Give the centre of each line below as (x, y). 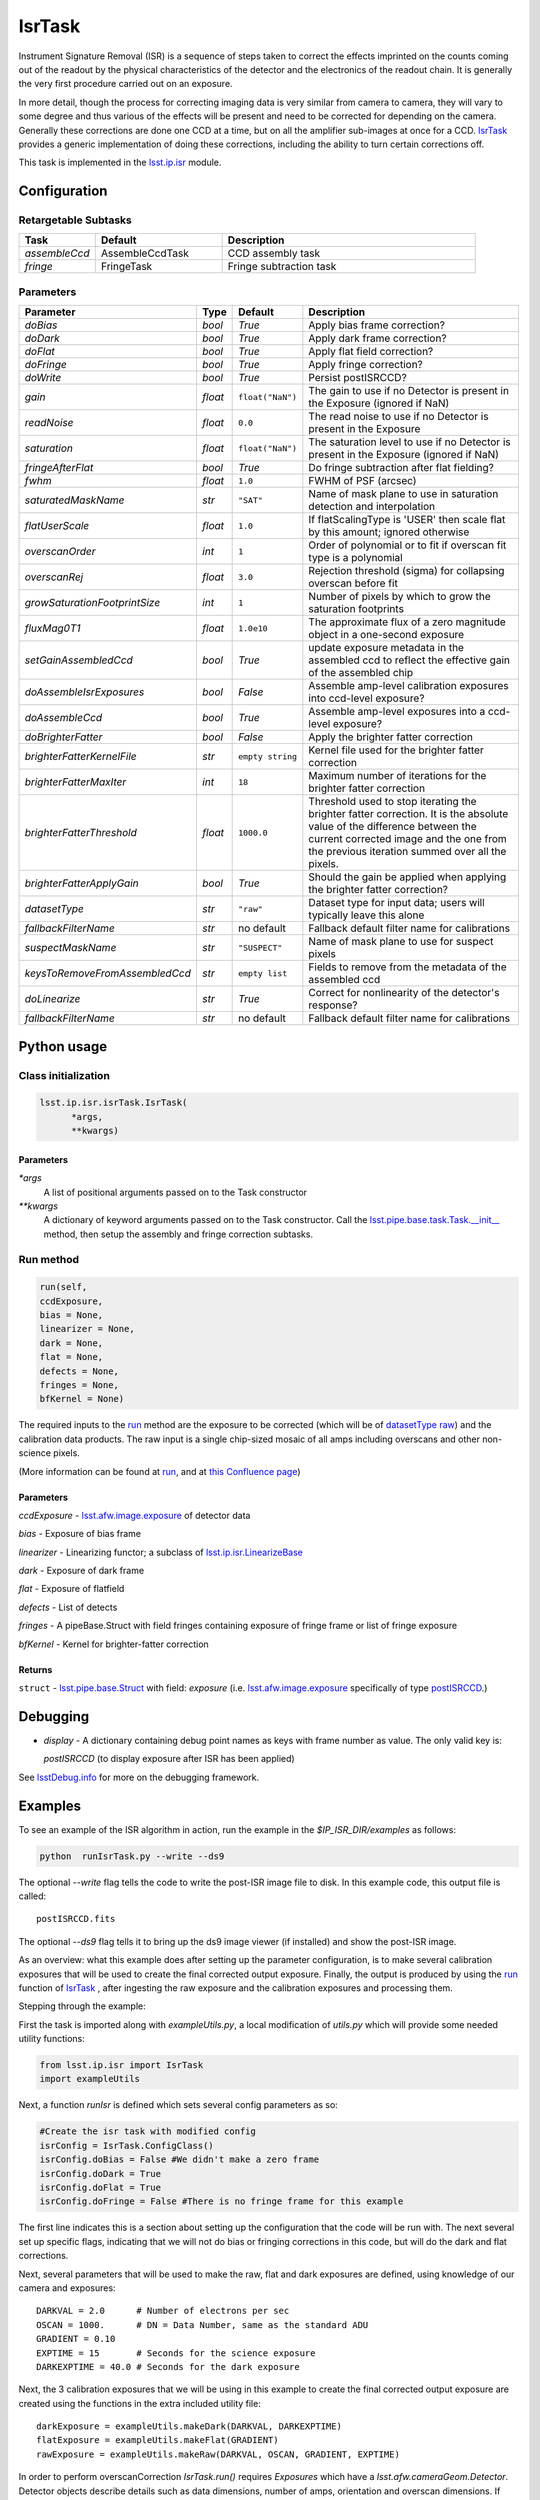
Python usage (63, 1046)
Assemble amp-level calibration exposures (408, 686)
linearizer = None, (87, 1329)
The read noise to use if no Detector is (398, 417)
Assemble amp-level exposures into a (397, 712)
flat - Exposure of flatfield (71, 1589)
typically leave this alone (366, 915)
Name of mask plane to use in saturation (403, 494)
